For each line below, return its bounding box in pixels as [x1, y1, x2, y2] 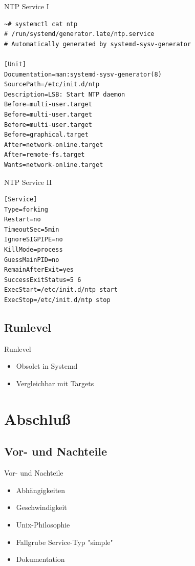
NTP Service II [4, 176, 52, 187]
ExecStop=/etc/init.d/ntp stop [4, 296, 111, 304]
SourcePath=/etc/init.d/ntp [4, 81, 100, 88]
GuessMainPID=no [4, 256, 59, 263]
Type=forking [4, 205, 48, 213]
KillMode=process [4, 246, 63, 254]
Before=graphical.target [4, 131, 89, 139]
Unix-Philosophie [16, 519, 70, 530]
